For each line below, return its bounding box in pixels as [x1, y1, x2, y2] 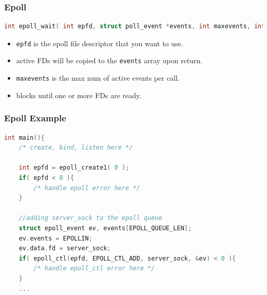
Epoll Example [4, 112, 66, 124]
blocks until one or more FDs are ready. [16, 89, 142, 100]
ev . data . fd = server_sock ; [18, 245, 111, 252]
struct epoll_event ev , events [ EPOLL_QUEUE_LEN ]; [18, 224, 192, 232]
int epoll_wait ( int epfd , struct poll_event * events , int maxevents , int [4, 23, 265, 30]
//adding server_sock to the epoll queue [18, 214, 162, 222]
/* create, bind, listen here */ [18, 144, 133, 152]
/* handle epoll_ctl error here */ [33, 265, 155, 272]
